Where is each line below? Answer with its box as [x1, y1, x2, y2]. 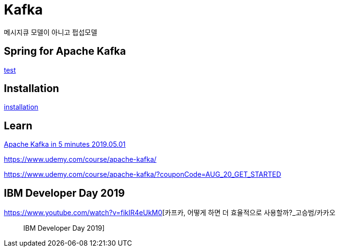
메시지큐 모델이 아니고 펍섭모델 [4, 28, 98, 36]
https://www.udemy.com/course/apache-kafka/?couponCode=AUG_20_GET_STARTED [4, 170, 281, 179]
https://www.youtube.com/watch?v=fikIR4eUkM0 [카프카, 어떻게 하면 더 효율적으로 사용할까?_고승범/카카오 [4, 208, 336, 217]
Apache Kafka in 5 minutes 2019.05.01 [4, 140, 126, 149]
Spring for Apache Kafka [4, 45, 126, 58]
